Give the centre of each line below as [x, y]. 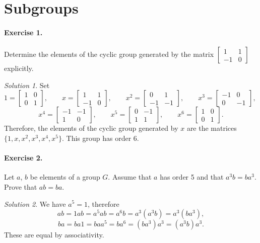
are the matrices [212, 128]
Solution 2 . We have [35, 204]
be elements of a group [65, 177]
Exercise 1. [23, 32]
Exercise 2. [23, 158]
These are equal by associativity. [54, 235]
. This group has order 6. [101, 138]
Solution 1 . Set [27, 85]
